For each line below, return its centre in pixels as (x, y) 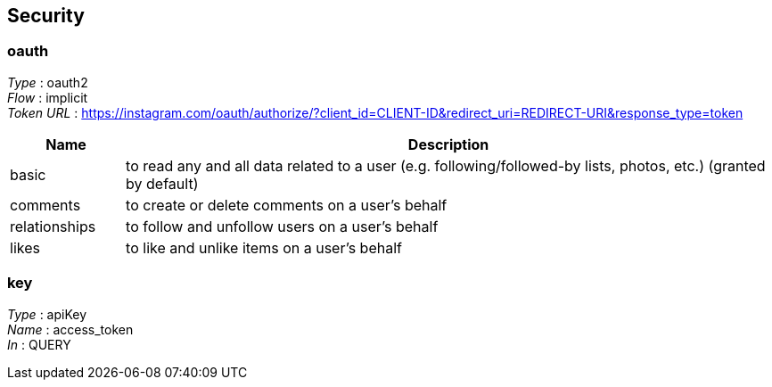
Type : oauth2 (48, 82)
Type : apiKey (47, 314)
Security (46, 16)
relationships (53, 226)
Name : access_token (70, 329)
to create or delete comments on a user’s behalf (287, 205)
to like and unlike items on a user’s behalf (264, 247)
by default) (162, 183)
